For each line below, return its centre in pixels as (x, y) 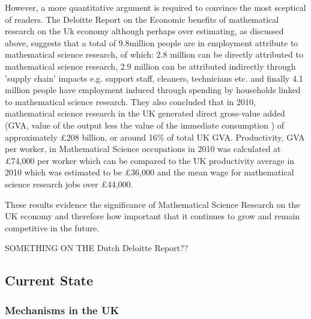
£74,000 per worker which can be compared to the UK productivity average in (150, 160)
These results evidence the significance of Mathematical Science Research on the (152, 204)
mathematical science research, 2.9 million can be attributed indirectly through (150, 66)
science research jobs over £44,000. (69, 184)
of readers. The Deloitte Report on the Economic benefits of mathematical (142, 19)
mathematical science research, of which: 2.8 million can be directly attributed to (154, 54)
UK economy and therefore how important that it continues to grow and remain (152, 216)
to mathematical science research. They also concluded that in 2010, (130, 101)
